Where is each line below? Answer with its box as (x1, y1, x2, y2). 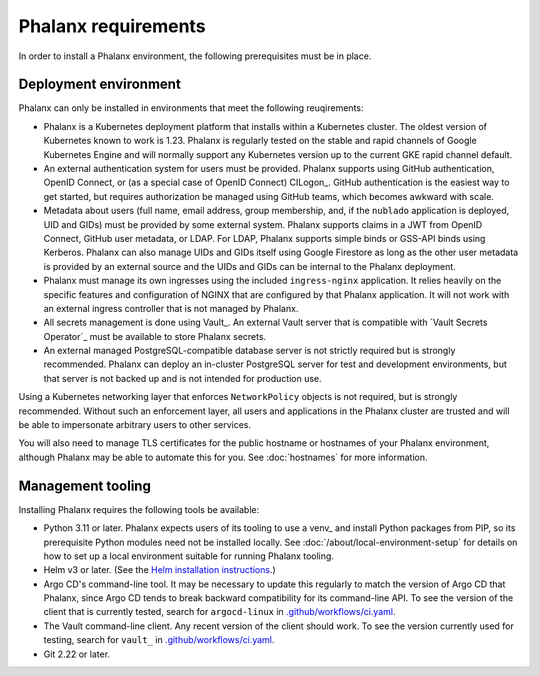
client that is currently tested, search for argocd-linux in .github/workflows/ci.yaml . (43, 606, 396, 618)
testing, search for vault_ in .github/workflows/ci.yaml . (43, 634, 275, 646)
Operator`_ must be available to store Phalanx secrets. (43, 330, 267, 342)
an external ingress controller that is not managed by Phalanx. (43, 302, 299, 314)
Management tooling (18, 477, 152, 494)
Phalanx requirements (18, 15, 206, 37)
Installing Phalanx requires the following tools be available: (18, 503, 260, 515)
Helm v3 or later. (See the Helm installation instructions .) (43, 564, 277, 576)
